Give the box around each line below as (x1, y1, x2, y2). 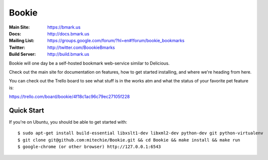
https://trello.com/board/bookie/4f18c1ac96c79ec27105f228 (9, 94, 130, 99)
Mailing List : (9, 38, 34, 44)
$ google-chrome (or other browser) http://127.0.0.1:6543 (17, 144, 161, 150)
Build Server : (9, 51, 36, 57)
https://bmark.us (47, 24, 81, 30)
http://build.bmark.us (47, 51, 89, 57)
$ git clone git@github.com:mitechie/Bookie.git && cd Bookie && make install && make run (17, 137, 240, 143)
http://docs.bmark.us (47, 31, 90, 36)
